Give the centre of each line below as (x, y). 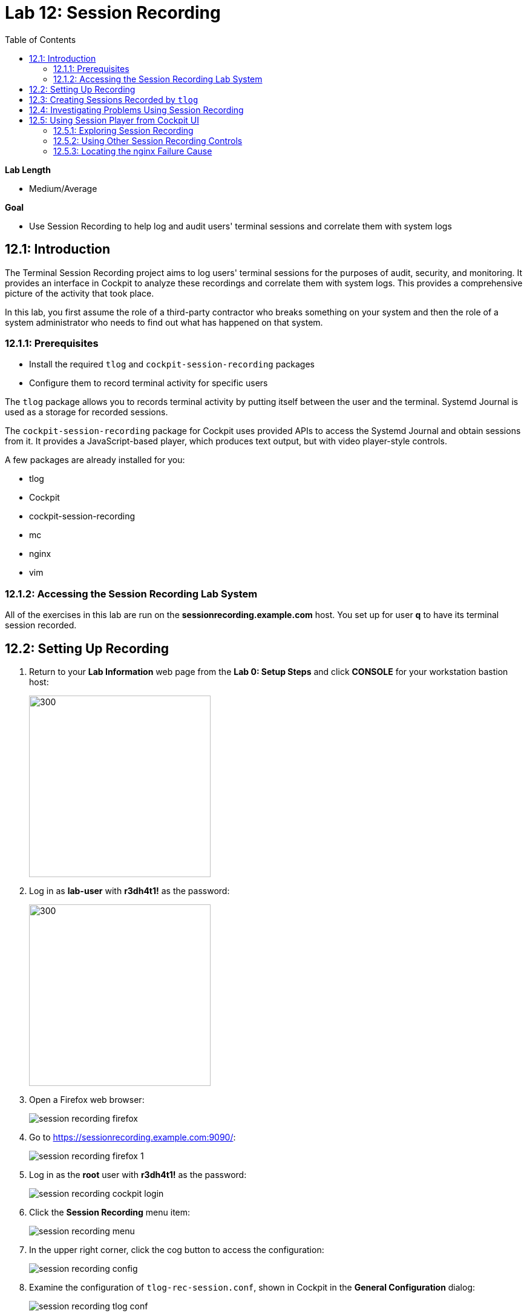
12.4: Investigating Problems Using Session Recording (136, 110)
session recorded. (41, 625)
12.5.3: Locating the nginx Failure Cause (133, 151)
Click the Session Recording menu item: (110, 1212)
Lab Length (28, 169)
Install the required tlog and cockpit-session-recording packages (172, 364)
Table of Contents (41, 39)
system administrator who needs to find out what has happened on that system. (164, 322)
